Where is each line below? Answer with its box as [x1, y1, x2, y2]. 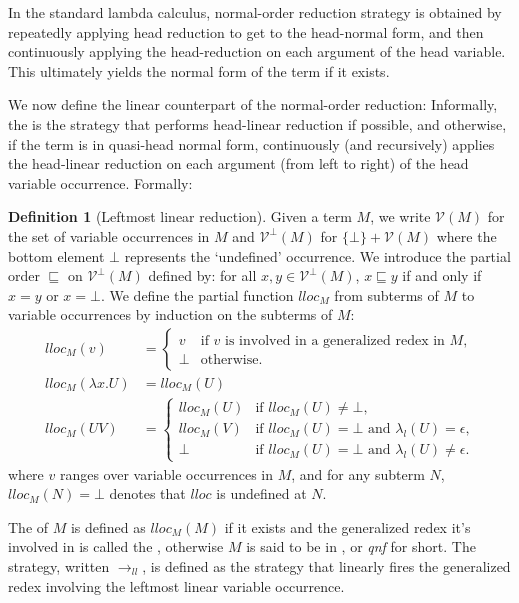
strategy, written [8, 555, 110, 576]
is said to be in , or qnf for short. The [246, 536, 476, 557]
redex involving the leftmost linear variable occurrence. [8, 575, 345, 596]
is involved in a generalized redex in [225, 333, 445, 348]
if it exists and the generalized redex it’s [224, 516, 471, 537]
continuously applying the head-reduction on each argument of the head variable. [8, 41, 506, 62]
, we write [370, 206, 431, 227]
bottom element [8, 245, 105, 266]
